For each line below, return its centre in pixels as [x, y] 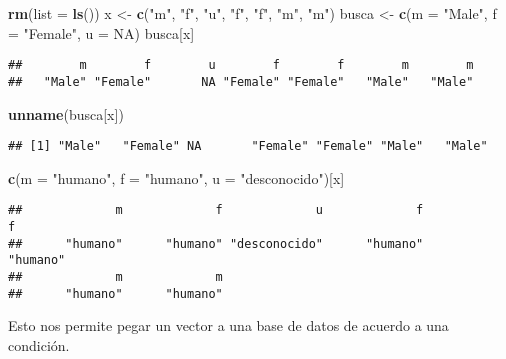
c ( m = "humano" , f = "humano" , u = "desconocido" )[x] [176, 177]
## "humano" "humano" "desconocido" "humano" [216, 243]
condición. [39, 344]
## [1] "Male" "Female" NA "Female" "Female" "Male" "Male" [248, 146]
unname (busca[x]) [66, 113]
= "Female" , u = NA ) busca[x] [101, 32]
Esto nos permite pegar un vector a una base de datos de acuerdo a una [228, 325]
